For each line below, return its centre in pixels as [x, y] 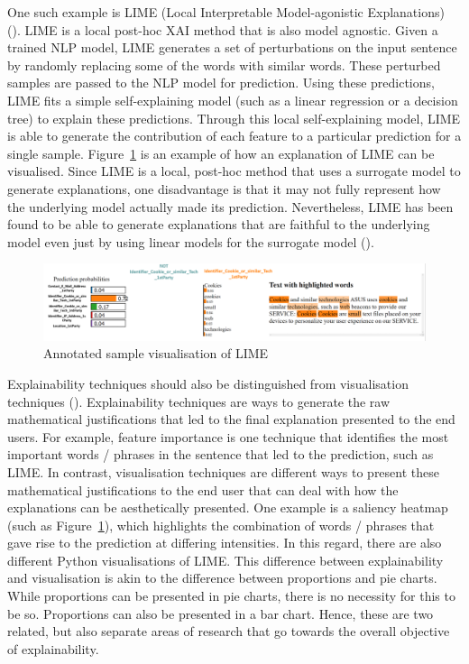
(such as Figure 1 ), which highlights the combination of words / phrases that [221, 525]
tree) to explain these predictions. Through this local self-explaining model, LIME [234, 118]
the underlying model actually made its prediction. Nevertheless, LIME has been [230, 206]
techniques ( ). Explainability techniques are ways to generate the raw [199, 401]
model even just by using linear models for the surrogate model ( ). [191, 241]
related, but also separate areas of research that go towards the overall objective [229, 631]
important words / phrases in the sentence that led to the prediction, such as [221, 454]
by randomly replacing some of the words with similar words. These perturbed [224, 65]
